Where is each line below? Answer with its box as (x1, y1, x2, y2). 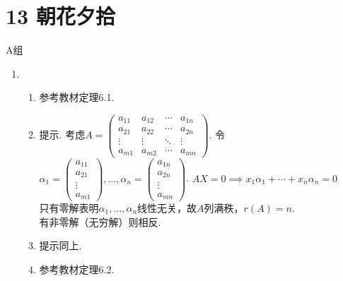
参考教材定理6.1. (39, 90, 115, 104)
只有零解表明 (39, 201, 99, 215)
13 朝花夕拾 (6, 1, 115, 30)
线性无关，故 (137, 201, 197, 215)
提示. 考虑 (39, 127, 86, 142)
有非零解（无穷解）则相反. (39, 214, 161, 229)
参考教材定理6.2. (39, 261, 115, 276)
